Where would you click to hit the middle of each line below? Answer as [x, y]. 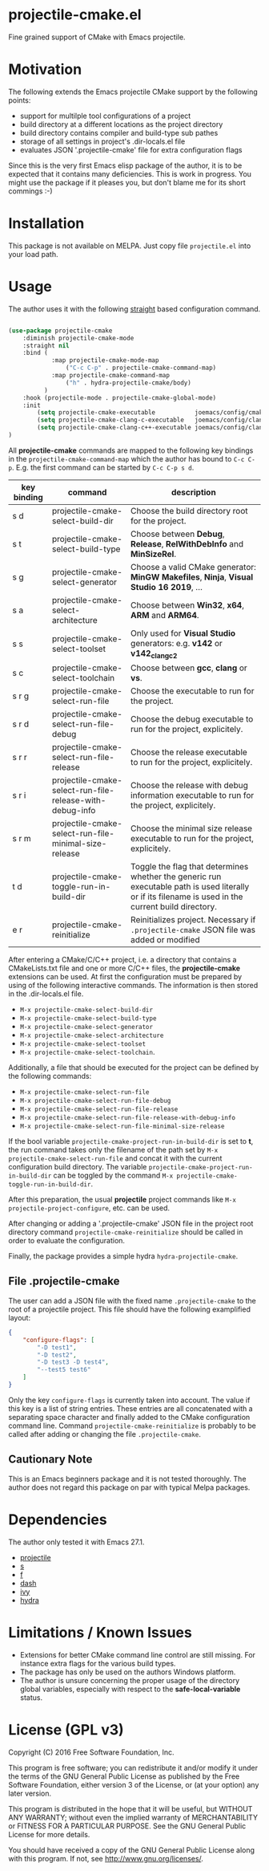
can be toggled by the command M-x [113, 1175]
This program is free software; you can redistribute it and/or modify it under [133, 1767]
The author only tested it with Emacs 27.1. [76, 1542]
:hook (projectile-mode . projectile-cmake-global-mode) [120, 398]
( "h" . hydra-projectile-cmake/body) [128, 383]
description [193, 492]
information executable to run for [193, 795]
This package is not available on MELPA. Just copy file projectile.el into [130, 246]
